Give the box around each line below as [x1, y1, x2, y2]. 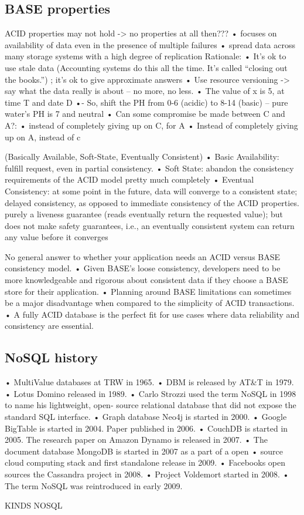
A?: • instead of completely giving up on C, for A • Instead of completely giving [5, 119, 298, 131]
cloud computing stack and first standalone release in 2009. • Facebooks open [5, 456, 285, 469]
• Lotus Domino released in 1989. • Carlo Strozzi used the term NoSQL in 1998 [5, 387, 296, 399]
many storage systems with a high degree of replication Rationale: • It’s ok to [5, 50, 286, 62]
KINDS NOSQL [5, 499, 63, 511]
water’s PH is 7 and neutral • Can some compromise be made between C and [5, 107, 285, 120]
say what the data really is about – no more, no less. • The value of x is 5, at [5, 85, 285, 97]
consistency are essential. [5, 319, 94, 332]
